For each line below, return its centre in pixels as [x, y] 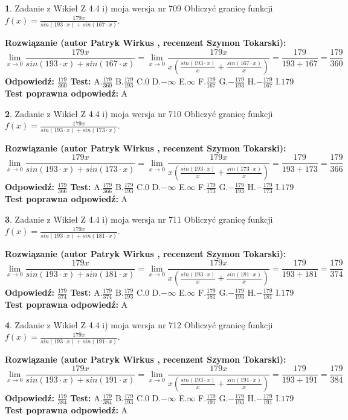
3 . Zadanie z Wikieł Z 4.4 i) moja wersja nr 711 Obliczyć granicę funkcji [139, 219]
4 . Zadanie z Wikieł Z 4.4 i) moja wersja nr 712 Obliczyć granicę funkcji [139, 324]
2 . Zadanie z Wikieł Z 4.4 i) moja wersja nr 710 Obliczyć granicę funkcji [139, 113]
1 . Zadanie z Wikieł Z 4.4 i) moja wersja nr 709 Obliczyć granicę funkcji [139, 8]
